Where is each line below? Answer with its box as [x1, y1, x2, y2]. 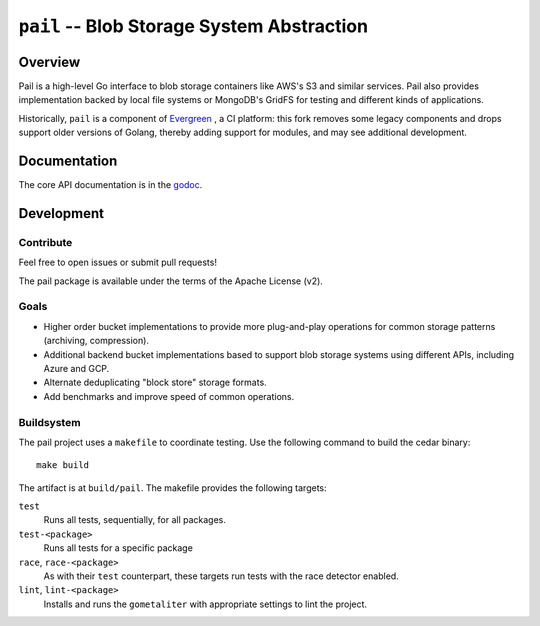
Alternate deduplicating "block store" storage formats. [43, 376, 267, 389]
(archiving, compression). [43, 335, 150, 347]
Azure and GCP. [43, 363, 110, 374]
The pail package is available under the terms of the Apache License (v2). [18, 275, 324, 287]
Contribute [18, 235, 73, 249]
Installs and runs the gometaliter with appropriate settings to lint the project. [43, 598, 368, 610]
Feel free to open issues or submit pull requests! [18, 256, 217, 269]
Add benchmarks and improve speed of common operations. [43, 390, 295, 402]
